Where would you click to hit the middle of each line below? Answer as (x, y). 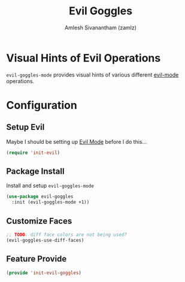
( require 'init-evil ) (33, 153)
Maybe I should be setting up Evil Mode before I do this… (77, 141)
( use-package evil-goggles (40, 197)
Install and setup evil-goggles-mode (50, 186)
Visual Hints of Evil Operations (84, 58)
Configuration (42, 105)
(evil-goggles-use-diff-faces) (45, 240)
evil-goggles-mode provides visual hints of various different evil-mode (92, 75)
